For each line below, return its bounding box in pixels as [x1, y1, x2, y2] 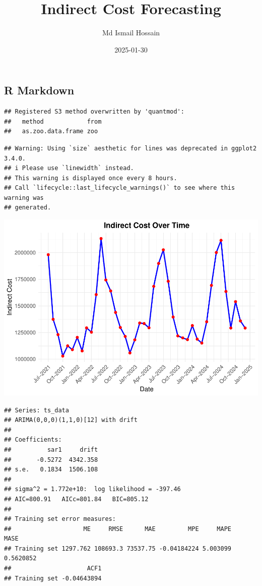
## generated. [4, 204, 51, 211]
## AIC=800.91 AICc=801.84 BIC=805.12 [4, 495, 149, 503]
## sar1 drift [4, 446, 98, 453]
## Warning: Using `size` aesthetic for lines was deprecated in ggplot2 [4, 144, 257, 152]
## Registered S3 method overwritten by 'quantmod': [4, 108, 184, 116]
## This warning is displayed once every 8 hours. [4, 174, 177, 182]
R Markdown [4, 82, 75, 98]
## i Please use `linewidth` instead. [4, 165, 134, 172]
